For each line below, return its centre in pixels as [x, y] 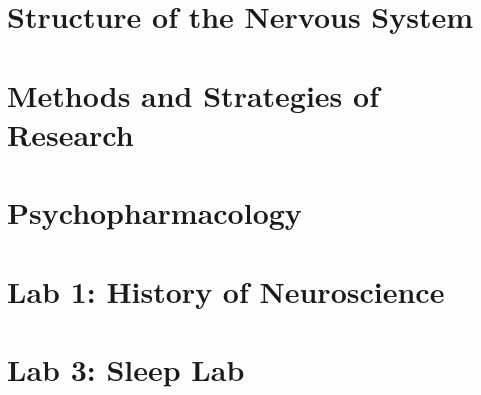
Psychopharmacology [154, 212]
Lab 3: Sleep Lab [126, 368]
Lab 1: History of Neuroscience [226, 290]
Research [70, 133]
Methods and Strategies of [193, 94]
